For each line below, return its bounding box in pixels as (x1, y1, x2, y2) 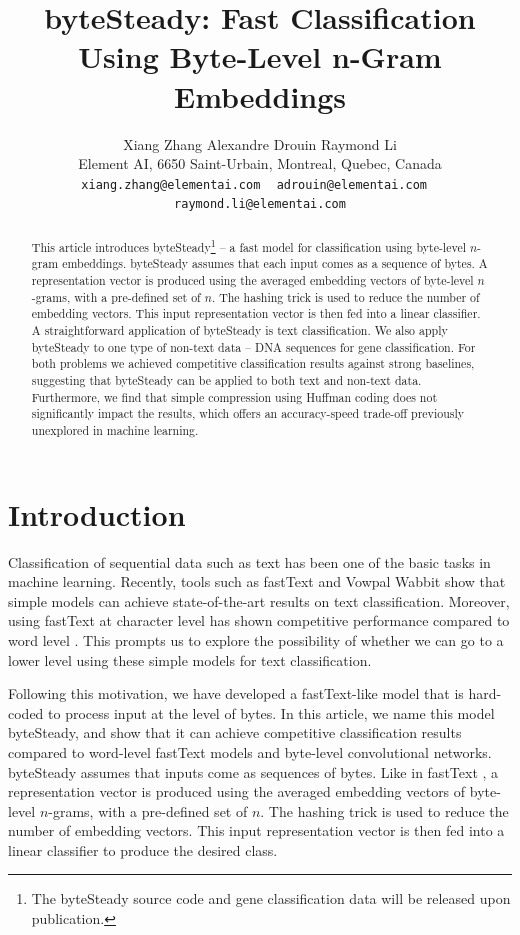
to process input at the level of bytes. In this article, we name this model (48, 702, 495, 723)
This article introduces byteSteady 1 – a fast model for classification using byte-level (31, 235, 466, 255)
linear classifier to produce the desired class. (8, 839, 278, 860)
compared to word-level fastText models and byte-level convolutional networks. (8, 741, 492, 762)
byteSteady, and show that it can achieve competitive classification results (8, 722, 462, 743)
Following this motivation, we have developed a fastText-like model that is (8, 683, 464, 704)
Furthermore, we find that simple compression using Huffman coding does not (31, 388, 438, 405)
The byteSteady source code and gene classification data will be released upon (31, 888, 511, 909)
